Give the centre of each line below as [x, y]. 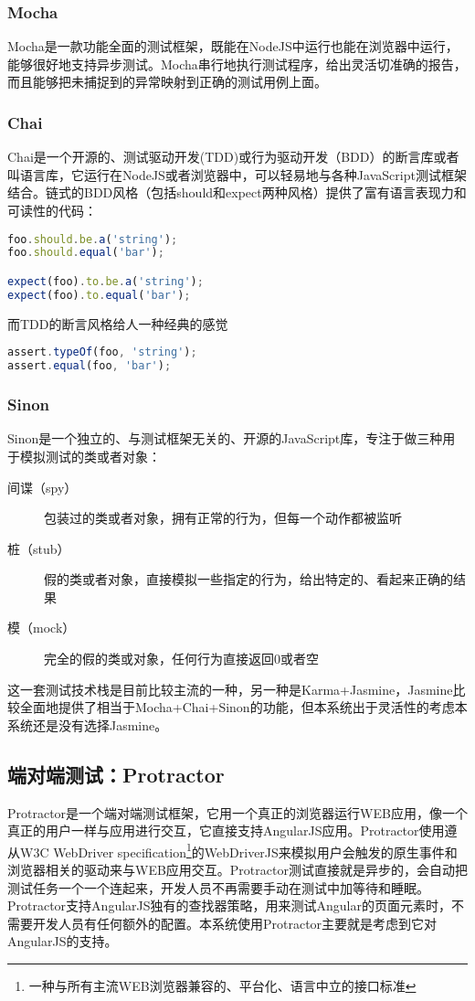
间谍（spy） [42, 487]
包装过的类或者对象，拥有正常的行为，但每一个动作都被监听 [223, 518]
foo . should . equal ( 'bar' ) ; [86, 253]
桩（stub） [39, 548]
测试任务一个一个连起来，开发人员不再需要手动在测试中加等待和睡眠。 [218, 887]
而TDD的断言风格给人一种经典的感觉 [118, 323]
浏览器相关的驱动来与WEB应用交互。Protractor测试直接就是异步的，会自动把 [237, 870]
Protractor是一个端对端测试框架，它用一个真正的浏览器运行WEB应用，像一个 [237, 812]
